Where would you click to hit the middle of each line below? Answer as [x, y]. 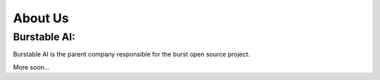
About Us [41, 18]
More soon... [31, 67]
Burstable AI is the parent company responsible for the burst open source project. [132, 54]
